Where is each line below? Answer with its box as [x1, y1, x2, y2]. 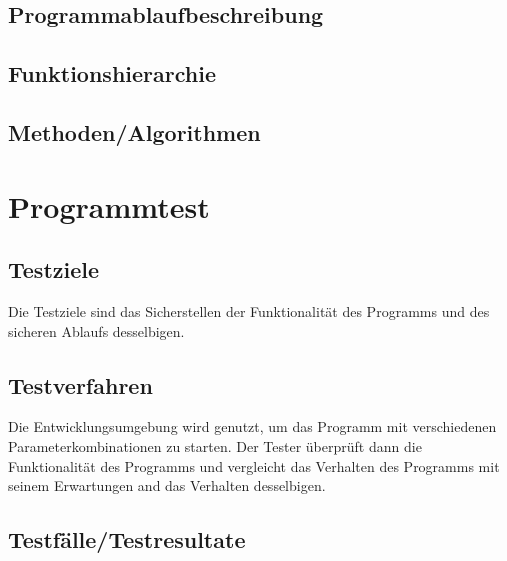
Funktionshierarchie [8, 58, 216, 89]
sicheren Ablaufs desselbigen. [8, 320, 185, 341]
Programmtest [8, 185, 210, 226]
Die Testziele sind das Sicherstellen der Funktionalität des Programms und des [8, 300, 490, 321]
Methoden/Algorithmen [8, 116, 261, 147]
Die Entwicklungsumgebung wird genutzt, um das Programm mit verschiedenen [8, 416, 497, 437]
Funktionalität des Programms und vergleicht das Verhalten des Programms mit [8, 455, 500, 476]
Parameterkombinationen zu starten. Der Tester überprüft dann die [8, 435, 422, 456]
